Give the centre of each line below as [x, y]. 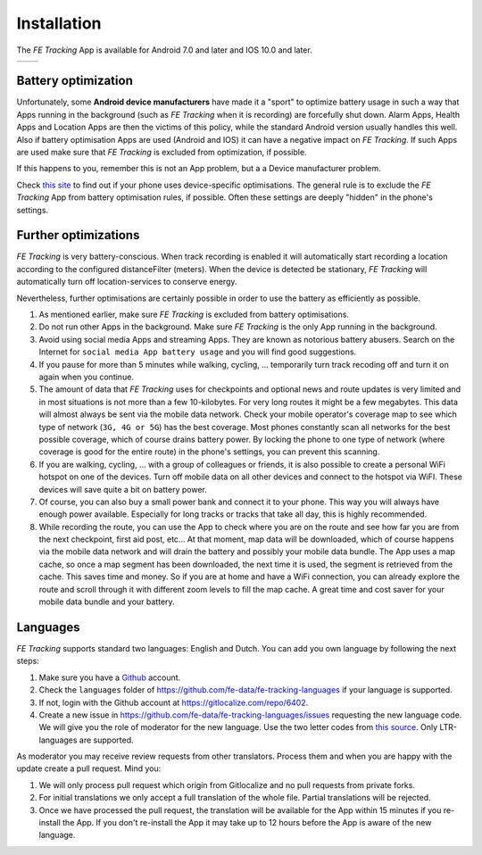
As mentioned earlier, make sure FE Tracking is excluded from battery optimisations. [194, 315]
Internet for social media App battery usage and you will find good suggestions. [198, 352]
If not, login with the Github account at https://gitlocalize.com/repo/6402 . [174, 702]
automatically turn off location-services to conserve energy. [127, 282]
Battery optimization [75, 81]
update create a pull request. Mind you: [89, 768]
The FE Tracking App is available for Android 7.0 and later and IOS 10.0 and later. [164, 50]
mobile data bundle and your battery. [107, 602]
